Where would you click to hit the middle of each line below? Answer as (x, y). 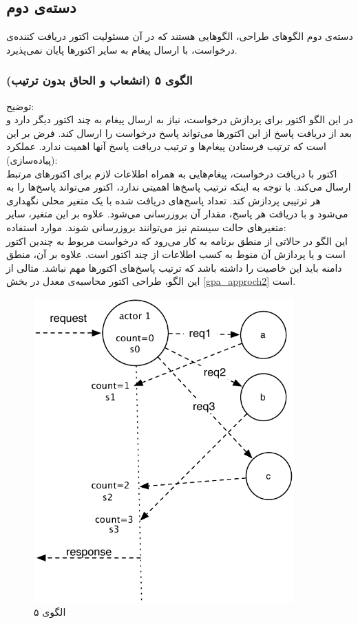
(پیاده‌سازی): (32, 159)
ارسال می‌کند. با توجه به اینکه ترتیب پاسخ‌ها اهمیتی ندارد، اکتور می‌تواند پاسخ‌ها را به (179, 187)
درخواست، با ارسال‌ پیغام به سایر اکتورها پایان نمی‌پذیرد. (122, 49)
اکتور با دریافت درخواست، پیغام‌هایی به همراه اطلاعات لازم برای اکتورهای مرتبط (172, 173)
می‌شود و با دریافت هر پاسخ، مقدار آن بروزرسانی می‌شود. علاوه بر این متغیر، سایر (177, 214)
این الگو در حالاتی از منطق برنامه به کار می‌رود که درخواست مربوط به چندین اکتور (177, 240)
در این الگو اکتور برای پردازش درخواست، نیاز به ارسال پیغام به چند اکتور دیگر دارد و (180, 119)
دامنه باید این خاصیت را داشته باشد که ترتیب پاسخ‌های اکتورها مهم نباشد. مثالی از (174, 267)
